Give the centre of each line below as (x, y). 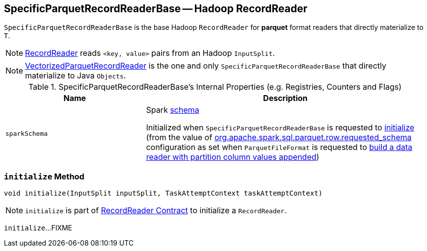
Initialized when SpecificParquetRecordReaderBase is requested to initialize (280, 128)
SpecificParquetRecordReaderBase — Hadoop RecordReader (156, 9)
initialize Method (44, 176)
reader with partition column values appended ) (233, 157)
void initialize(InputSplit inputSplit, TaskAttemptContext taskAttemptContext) (163, 193)
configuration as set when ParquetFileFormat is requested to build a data (279, 147)
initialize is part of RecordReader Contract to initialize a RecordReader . (156, 211)
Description (285, 98)
